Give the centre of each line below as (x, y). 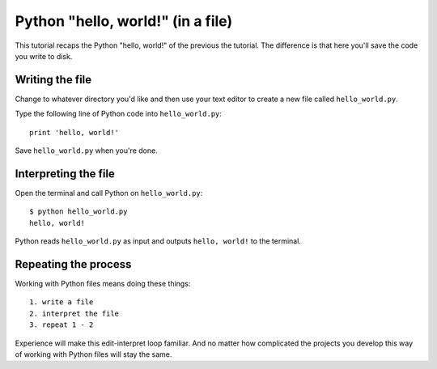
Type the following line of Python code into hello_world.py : (119, 114)
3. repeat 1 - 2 (62, 325)
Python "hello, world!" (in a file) (124, 21)
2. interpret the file (74, 313)
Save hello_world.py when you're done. (86, 151)
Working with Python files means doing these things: (103, 284)
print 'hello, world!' (74, 132)
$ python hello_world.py (78, 212)
